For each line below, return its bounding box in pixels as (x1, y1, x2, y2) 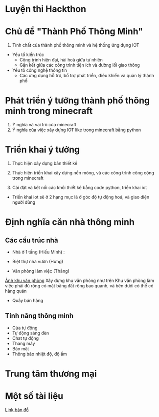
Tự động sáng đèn (12, 330, 49, 336)
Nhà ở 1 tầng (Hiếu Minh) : (12, 249, 65, 255)
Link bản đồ (5, 407, 29, 413)
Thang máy (12, 340, 35, 346)
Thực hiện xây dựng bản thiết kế (12, 161, 78, 166)
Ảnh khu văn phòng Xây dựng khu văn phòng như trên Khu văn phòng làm (5, 278, 155, 283)
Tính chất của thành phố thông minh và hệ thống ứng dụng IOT (12, 42, 139, 48)
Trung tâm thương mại (5, 368, 97, 379)
